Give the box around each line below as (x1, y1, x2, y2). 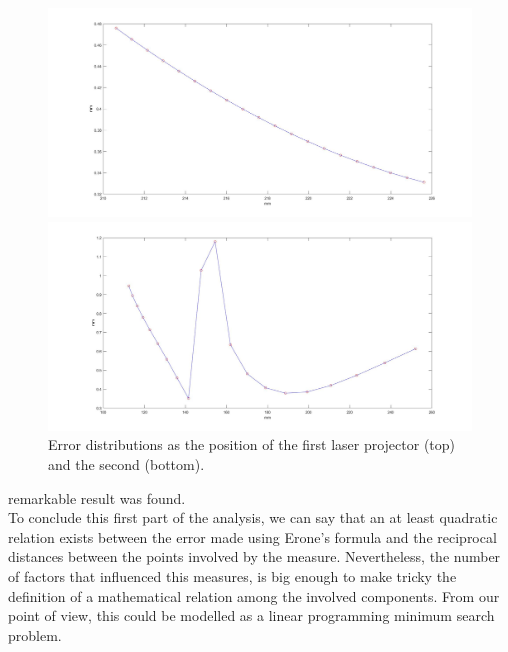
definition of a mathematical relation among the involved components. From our (8, 585, 500, 606)
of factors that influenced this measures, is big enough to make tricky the (8, 565, 457, 586)
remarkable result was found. (8, 487, 186, 508)
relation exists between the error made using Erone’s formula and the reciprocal (8, 526, 497, 547)
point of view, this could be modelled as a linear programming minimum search (8, 605, 495, 626)
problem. (8, 624, 62, 645)
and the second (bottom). (48, 453, 205, 474)
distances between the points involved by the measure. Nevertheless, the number (8, 546, 501, 567)
